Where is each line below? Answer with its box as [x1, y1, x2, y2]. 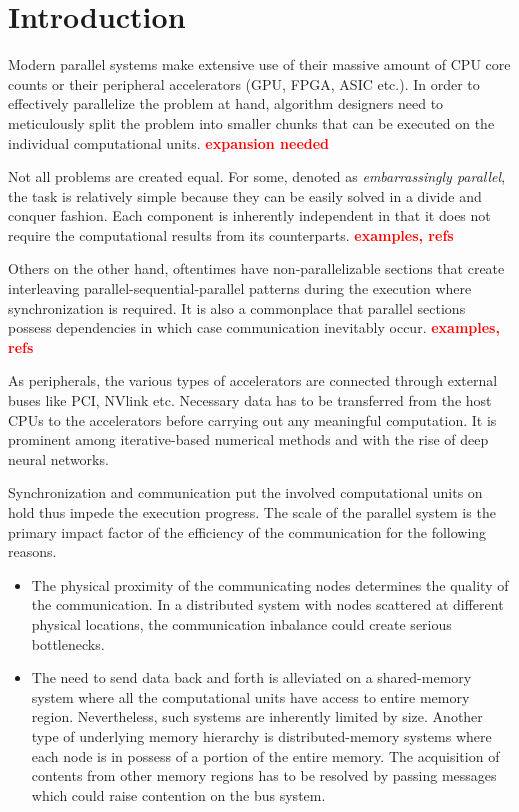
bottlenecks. [31, 633, 105, 654]
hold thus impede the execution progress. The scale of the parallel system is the [8, 502, 496, 522]
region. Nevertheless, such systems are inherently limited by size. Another [31, 706, 483, 727]
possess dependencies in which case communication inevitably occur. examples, [8, 317, 500, 338]
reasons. [8, 541, 57, 562]
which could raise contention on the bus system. [31, 784, 326, 805]
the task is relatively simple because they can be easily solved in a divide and [8, 185, 482, 206]
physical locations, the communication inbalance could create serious [31, 613, 452, 634]
